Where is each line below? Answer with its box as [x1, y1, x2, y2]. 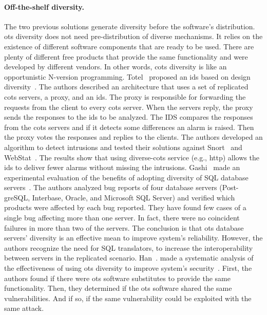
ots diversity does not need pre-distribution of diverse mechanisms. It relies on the [4, 31, 263, 42]
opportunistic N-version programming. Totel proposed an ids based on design [4, 71, 251, 82]
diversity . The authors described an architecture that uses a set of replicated [4, 81, 249, 92]
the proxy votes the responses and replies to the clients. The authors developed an [4, 132, 263, 142]
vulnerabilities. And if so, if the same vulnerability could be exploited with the [4, 292, 252, 303]
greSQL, [4, 192, 30, 202]
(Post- [219, 182, 239, 193]
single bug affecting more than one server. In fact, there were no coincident [4, 212, 240, 223]
